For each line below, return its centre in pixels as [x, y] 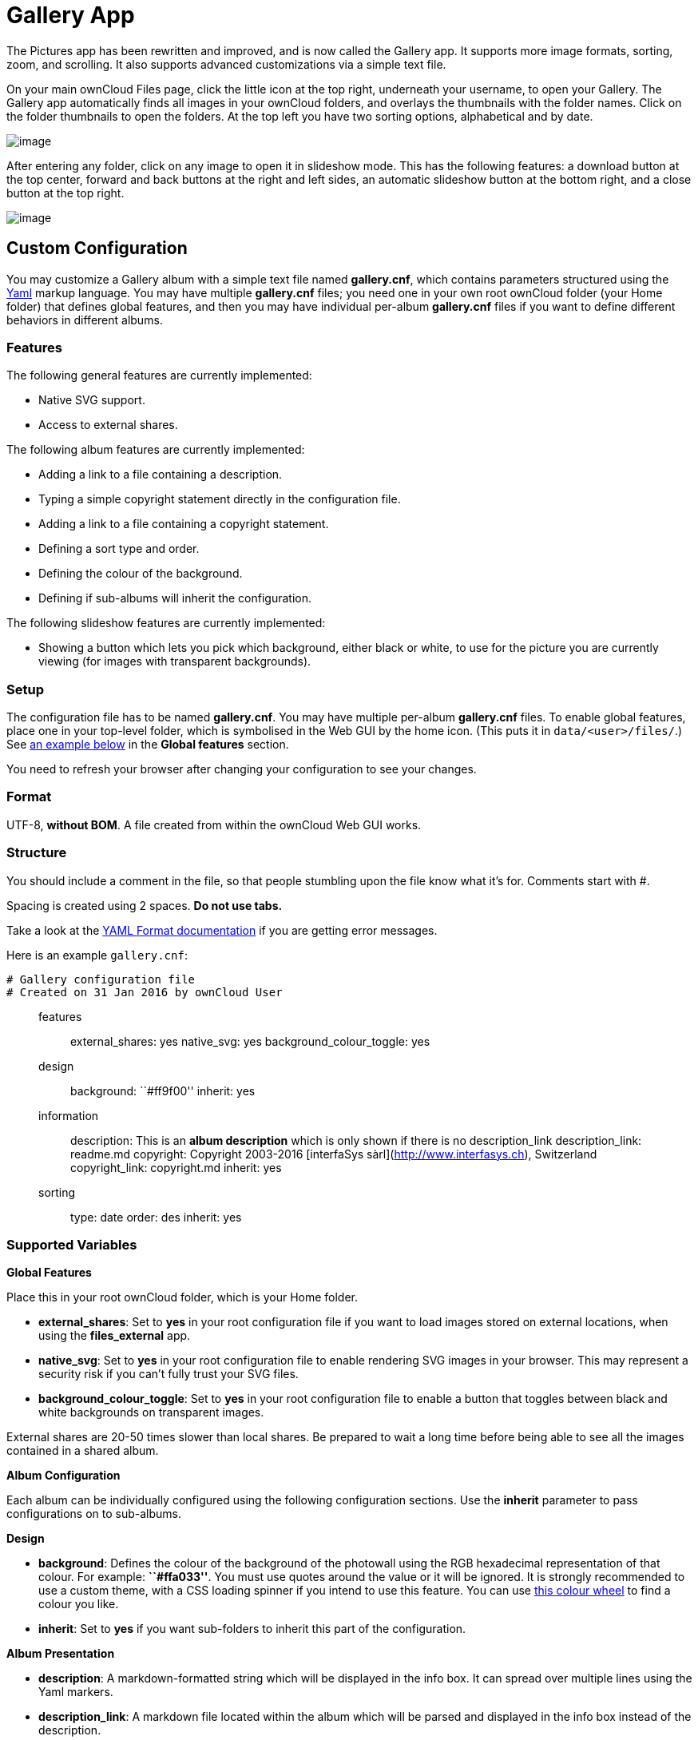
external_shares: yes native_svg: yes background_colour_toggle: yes [250, 1041]
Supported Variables [72, 1244]
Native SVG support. [92, 400]
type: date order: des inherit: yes [156, 1217]
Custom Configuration [97, 248]
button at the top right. [65, 193]
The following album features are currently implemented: [156, 450]
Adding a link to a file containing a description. [161, 475]
